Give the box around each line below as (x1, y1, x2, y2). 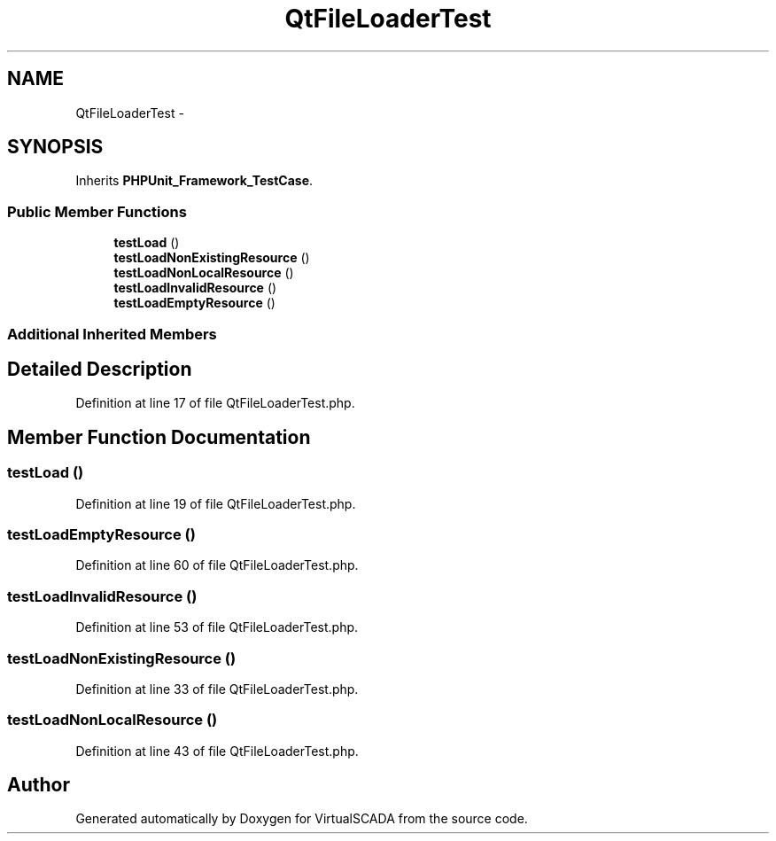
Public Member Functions (7, 202, 187, 221)
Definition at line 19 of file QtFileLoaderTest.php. (75, 495, 356, 511)
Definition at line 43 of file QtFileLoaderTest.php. (75, 743, 359, 759)
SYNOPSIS (7, 136, 104, 159)
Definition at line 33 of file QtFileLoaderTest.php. (75, 681, 359, 697)
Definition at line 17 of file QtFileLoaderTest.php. (75, 395, 355, 411)
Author (7, 774, 70, 797)
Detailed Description (7, 357, 192, 380)
